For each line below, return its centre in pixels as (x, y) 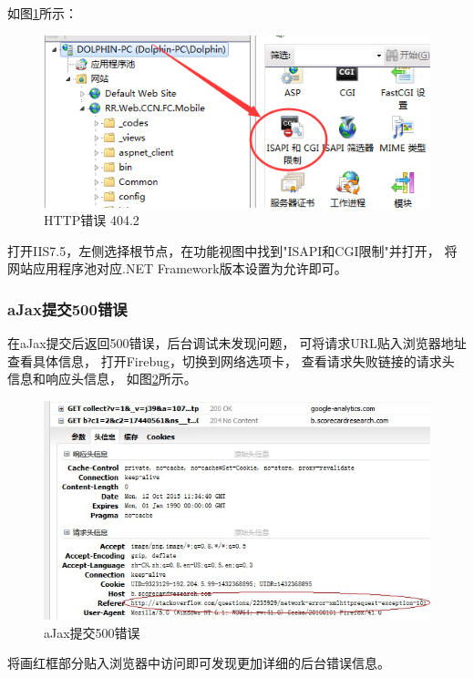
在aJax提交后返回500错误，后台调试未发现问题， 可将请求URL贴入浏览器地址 (237, 343)
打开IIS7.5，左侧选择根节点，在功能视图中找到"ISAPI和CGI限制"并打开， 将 (232, 250)
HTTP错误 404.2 (92, 220)
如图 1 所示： (42, 13)
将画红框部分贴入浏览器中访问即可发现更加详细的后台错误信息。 (199, 663)
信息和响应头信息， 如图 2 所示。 (102, 379)
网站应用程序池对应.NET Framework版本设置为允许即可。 (177, 268)
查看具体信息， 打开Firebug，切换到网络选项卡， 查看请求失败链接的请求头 (231, 360)
